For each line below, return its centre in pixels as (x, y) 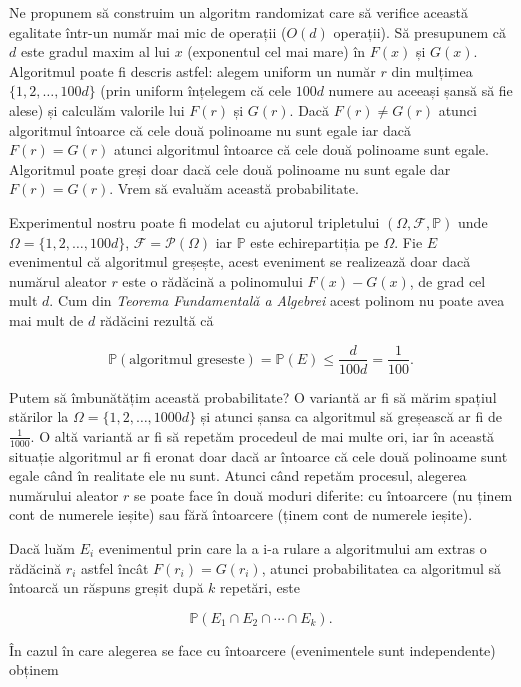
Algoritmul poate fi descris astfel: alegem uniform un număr (192, 70)
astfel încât (114, 567)
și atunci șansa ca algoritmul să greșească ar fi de (351, 416)
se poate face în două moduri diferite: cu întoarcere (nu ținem (323, 494)
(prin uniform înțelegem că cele (195, 90)
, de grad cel (447, 280)
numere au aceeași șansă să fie (420, 90)
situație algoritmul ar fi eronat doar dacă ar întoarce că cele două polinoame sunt (258, 455)
